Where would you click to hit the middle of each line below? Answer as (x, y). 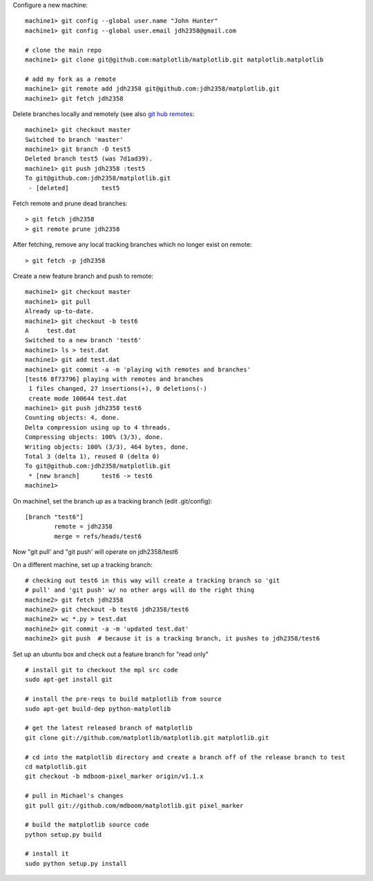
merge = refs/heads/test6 (98, 536)
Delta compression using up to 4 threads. (98, 427)
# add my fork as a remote (71, 79)
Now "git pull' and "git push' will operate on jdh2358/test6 (96, 552)
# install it (47, 854)
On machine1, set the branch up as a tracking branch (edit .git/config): (113, 501)
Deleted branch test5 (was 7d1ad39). (89, 159)
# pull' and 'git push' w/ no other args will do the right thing (140, 590)
